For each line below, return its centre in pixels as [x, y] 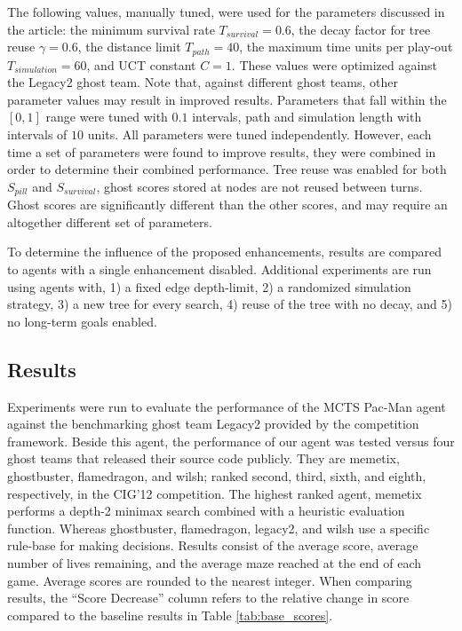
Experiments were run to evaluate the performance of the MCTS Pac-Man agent [227, 406]
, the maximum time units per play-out [346, 47]
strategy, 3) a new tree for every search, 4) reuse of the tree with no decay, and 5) [230, 304]
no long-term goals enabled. [82, 321]
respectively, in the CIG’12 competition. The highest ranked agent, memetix [215, 493]
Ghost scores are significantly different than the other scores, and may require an [227, 205]
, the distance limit [129, 47]
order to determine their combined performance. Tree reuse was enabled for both [227, 169]
